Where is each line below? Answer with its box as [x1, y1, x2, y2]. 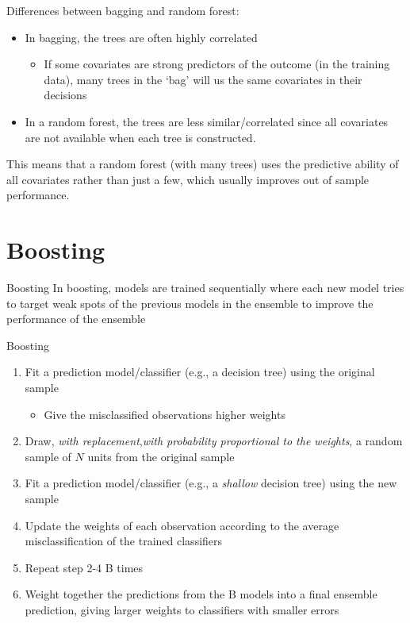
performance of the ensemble [6, 310, 146, 327]
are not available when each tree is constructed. [25, 129, 256, 145]
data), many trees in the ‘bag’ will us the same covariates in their [44, 71, 362, 87]
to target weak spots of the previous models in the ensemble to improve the [6, 294, 374, 311]
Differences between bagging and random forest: [6, 2, 239, 18]
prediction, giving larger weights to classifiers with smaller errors [25, 601, 339, 617]
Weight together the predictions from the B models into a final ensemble [25, 586, 377, 602]
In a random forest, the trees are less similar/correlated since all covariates [25, 113, 389, 129]
